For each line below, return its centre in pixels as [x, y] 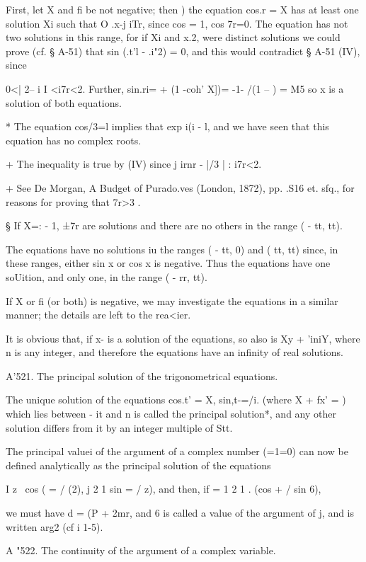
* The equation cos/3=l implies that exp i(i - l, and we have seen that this [167, 126]
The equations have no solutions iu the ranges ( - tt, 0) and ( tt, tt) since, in [172, 249]
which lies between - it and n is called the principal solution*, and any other [171, 414]
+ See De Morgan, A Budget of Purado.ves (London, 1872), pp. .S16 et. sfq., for [180, 187]
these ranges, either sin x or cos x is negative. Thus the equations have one [168, 263]
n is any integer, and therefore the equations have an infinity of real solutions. [175, 352]
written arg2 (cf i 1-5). [55, 526]
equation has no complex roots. [74, 140]
